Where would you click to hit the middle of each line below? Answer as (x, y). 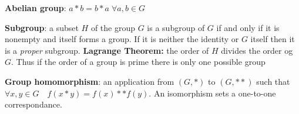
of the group (113, 27)
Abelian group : (36, 8)
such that (273, 81)
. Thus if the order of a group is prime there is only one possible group (138, 62)
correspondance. (33, 104)
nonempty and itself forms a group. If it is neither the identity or (122, 39)
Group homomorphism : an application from (90, 81)
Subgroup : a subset (42, 27)
